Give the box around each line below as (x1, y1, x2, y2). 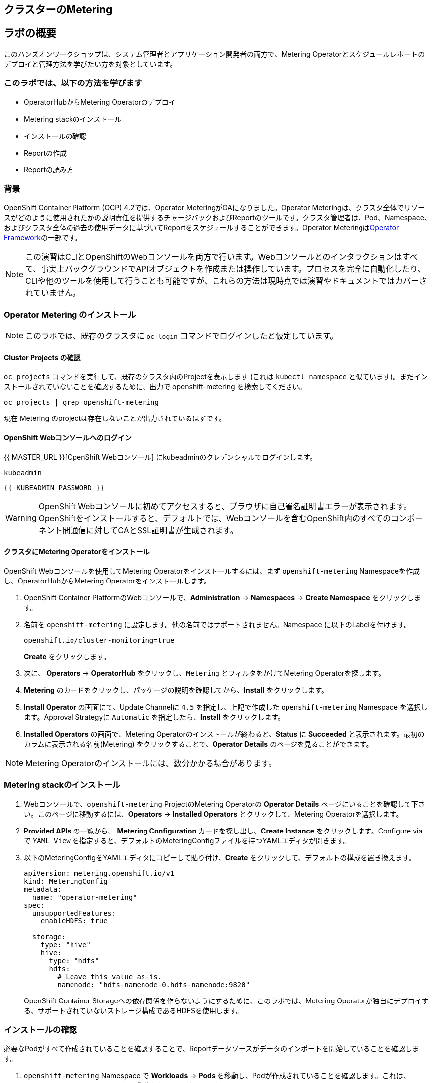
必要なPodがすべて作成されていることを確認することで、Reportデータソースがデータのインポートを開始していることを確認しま (4, 1044, 419, 1053)
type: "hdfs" (49, 956, 99, 965)
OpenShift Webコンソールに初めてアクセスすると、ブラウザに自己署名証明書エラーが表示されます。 (38, 501, 412, 511)
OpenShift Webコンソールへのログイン (4, 433, 132, 442)
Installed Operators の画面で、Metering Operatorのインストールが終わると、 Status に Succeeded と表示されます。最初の (24, 729, 425, 738)
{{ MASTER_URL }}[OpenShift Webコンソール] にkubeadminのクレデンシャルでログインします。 (4, 452, 317, 461)
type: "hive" (40, 940, 91, 949)
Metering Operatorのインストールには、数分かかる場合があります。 (25, 758, 277, 768)
